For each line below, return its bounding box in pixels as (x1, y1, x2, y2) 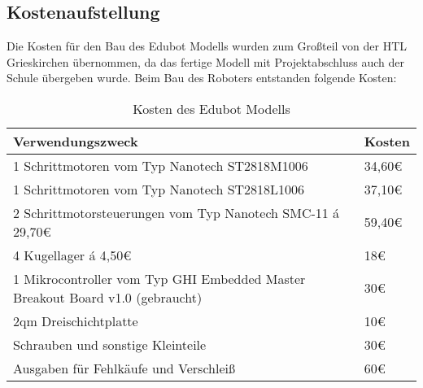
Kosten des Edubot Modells (133, 98, 290, 118)
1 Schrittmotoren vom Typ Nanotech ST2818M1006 (13, 155, 308, 175)
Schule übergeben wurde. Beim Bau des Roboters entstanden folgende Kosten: (7, 69, 397, 86)
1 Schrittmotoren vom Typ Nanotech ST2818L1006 (13, 179, 305, 198)
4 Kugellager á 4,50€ (13, 245, 132, 264)
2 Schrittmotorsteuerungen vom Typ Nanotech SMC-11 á (13, 203, 340, 222)
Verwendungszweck (13, 131, 138, 150)
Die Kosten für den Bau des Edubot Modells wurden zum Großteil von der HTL (7, 37, 408, 54)
